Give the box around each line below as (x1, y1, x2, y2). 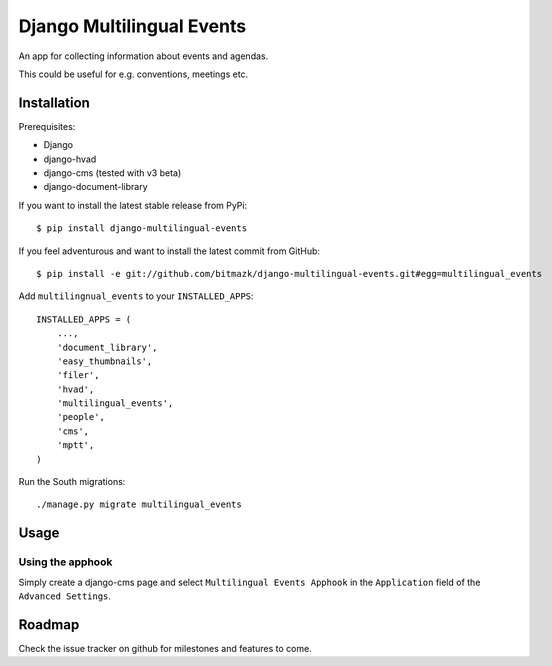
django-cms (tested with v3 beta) (43, 167, 182, 179)
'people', (56, 411, 105, 423)
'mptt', (56, 440, 95, 451)
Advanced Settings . (18, 590, 112, 602)
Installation (18, 94, 90, 111)
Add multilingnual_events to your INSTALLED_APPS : (18, 290, 254, 302)
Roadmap (18, 616, 80, 633)
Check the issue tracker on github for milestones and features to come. (18, 642, 312, 654)
